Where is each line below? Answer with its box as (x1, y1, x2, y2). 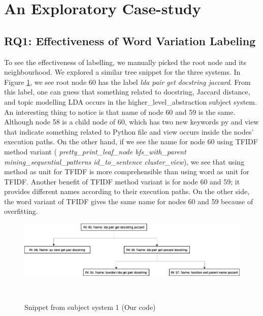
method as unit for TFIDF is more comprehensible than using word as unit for (4, 166, 249, 177)
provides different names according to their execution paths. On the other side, (4, 186, 250, 197)
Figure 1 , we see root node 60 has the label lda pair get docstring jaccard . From (4, 76, 251, 87)
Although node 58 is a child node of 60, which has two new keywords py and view (4, 116, 259, 127)
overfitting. (4, 206, 38, 216)
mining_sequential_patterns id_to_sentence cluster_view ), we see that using (4, 156, 245, 167)
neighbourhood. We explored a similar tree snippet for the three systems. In (4, 67, 241, 77)
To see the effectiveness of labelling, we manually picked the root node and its (4, 56, 247, 67)
